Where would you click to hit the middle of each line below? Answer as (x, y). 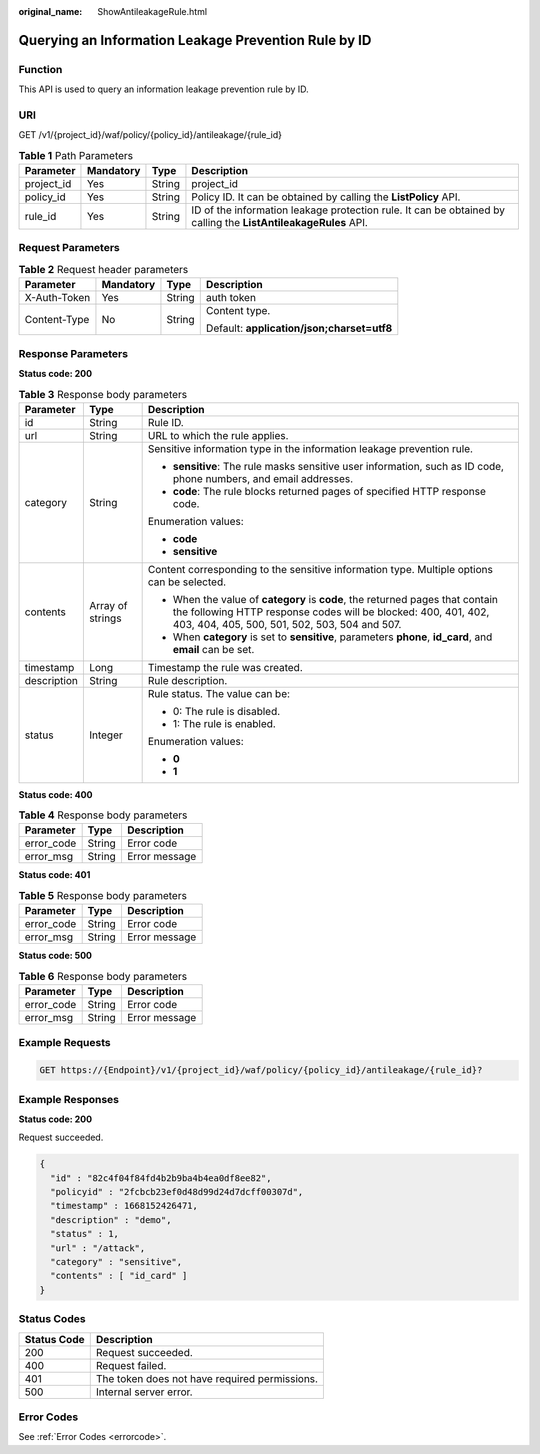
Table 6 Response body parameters (103, 976)
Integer (106, 735)
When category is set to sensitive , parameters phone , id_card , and (332, 637)
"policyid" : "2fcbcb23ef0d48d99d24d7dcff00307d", (177, 1192)
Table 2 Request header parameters (103, 269)
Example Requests (64, 1043)
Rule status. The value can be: (218, 693)
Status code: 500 (55, 956)
